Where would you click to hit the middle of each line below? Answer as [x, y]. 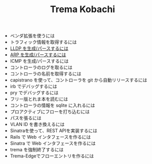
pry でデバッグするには [34, 93]
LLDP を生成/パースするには [39, 49]
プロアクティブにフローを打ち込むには [50, 112]
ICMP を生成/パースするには [39, 61]
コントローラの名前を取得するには [46, 74]
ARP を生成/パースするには [38, 55]
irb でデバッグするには [33, 87]
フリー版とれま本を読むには [39, 99]
